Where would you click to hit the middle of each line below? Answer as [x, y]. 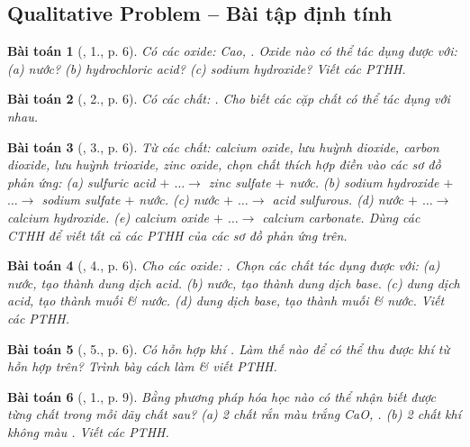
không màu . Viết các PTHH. [88, 431]
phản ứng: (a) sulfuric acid [81, 182]
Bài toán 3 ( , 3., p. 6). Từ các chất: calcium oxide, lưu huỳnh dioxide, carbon [223, 146]
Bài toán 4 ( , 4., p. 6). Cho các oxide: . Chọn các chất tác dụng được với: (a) [224, 265]
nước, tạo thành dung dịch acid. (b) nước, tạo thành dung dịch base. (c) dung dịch [234, 283]
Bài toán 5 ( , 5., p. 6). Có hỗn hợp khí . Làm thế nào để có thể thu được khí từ [228, 348]
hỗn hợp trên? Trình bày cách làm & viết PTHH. [142, 366]
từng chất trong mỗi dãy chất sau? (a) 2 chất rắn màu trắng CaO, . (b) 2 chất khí [235, 414]
